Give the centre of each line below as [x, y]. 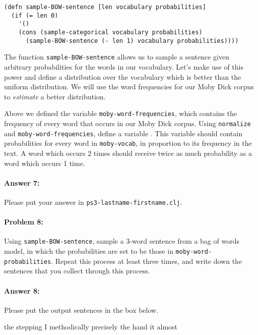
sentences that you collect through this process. [77, 271]
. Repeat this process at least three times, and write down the [147, 261]
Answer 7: [22, 182]
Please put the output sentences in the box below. [81, 310]
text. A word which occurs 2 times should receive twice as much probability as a [128, 153]
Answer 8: [22, 290]
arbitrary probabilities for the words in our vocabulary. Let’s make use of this [124, 66]
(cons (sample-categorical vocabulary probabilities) [110, 32]
